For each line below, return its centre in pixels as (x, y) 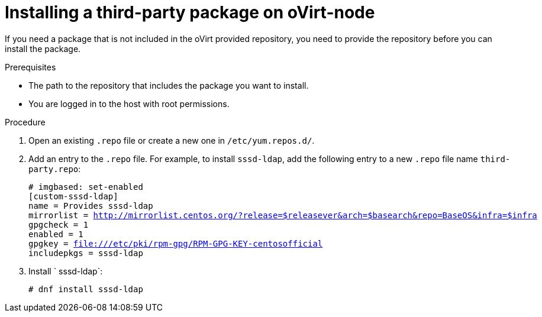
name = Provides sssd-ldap (91, 206)
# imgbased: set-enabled (86, 187)
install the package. (43, 48)
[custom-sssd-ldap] (73, 196)
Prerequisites (30, 67)
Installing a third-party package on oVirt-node (190, 12)
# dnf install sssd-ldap (86, 289)
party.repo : (55, 169)
